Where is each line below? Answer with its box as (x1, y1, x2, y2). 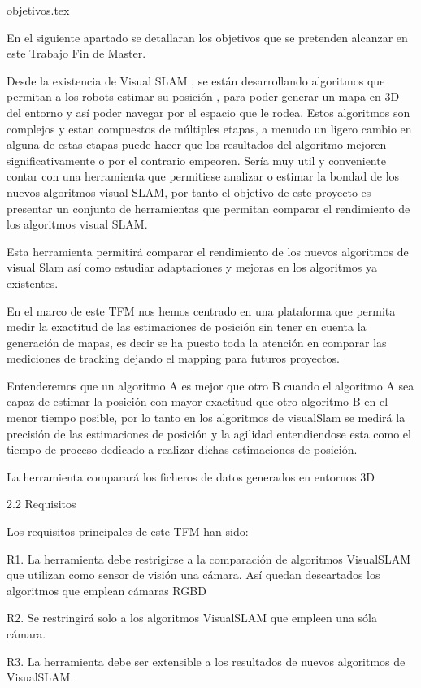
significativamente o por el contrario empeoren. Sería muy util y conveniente (7, 151, 386, 168)
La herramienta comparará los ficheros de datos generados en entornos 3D (7, 468, 375, 485)
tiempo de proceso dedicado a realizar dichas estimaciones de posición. (7, 441, 358, 458)
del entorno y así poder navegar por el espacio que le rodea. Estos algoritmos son (7, 103, 410, 120)
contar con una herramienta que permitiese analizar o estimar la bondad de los (7, 168, 400, 185)
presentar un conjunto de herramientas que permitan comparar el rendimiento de (7, 199, 410, 216)
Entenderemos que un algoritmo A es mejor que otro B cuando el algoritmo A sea (7, 377, 414, 394)
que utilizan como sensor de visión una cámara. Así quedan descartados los (7, 566, 380, 583)
